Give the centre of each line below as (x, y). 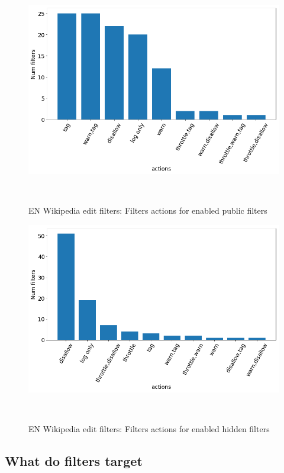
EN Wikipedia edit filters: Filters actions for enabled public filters (148, 210)
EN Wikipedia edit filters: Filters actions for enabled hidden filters (149, 429)
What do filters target (74, 461)
